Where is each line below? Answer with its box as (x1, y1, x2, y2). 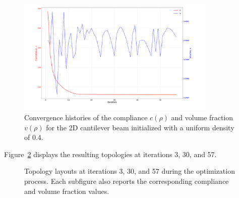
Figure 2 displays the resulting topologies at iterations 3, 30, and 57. (4, 148, 217, 159)
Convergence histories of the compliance (24, 112, 148, 123)
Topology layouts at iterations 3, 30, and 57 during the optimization (24, 166, 235, 176)
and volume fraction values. (24, 185, 109, 196)
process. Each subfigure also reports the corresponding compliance (24, 176, 229, 186)
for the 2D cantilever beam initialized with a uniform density (46, 122, 234, 132)
